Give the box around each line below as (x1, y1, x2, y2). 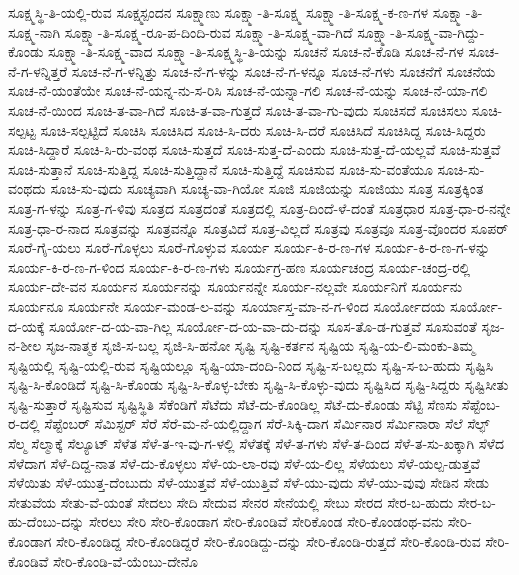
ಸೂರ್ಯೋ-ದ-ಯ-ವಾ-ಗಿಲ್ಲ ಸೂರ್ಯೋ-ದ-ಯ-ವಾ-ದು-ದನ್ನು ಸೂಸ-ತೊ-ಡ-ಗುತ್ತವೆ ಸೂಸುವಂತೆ (48, 315, 477, 336)
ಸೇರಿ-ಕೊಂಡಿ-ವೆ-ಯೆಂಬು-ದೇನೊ (53, 550, 199, 571)
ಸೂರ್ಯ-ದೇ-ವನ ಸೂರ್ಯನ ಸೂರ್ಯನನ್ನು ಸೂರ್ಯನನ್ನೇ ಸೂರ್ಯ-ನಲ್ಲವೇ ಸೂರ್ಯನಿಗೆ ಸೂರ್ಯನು (8, 276, 463, 297)
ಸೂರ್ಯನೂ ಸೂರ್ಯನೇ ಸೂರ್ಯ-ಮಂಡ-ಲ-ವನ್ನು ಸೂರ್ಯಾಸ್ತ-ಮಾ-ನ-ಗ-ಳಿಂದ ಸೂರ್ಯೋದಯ (8, 295, 446, 316)
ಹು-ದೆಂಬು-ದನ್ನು (8, 511, 85, 532)
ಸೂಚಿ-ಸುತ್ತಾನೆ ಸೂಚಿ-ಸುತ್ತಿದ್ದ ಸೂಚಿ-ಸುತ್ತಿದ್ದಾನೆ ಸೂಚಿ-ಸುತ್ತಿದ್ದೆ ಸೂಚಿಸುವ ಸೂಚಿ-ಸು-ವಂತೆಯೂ (8, 158, 433, 179)
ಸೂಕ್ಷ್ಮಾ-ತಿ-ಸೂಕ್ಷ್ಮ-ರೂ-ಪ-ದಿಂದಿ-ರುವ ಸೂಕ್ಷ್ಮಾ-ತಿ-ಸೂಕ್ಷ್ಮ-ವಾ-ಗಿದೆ (64, 21, 353, 42)
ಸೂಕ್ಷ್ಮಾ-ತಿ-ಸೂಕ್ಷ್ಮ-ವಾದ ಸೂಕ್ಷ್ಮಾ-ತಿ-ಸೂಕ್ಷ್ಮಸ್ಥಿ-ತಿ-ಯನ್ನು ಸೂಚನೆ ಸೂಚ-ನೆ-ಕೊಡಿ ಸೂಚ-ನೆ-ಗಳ (48, 41, 464, 62)
